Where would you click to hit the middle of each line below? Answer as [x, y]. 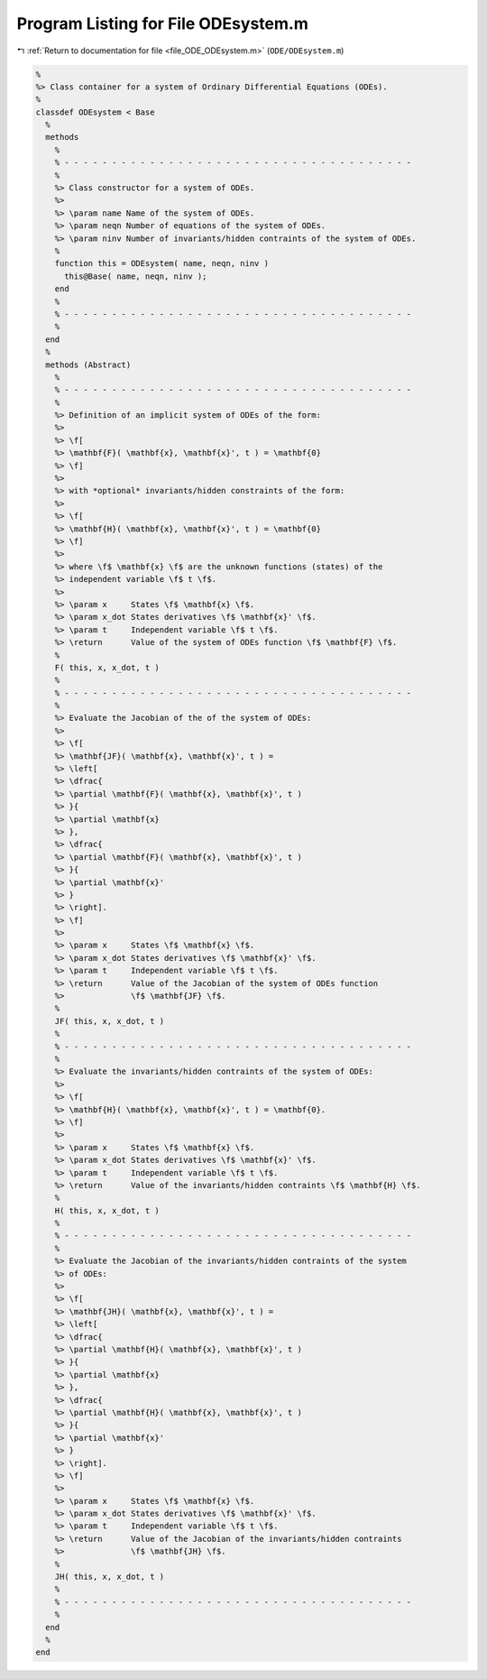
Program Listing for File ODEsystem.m [162, 23]
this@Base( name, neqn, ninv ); [136, 276]
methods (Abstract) [88, 364]
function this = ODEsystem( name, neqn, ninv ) [162, 263]
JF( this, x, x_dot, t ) [110, 1021]
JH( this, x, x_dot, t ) [110, 1577]
